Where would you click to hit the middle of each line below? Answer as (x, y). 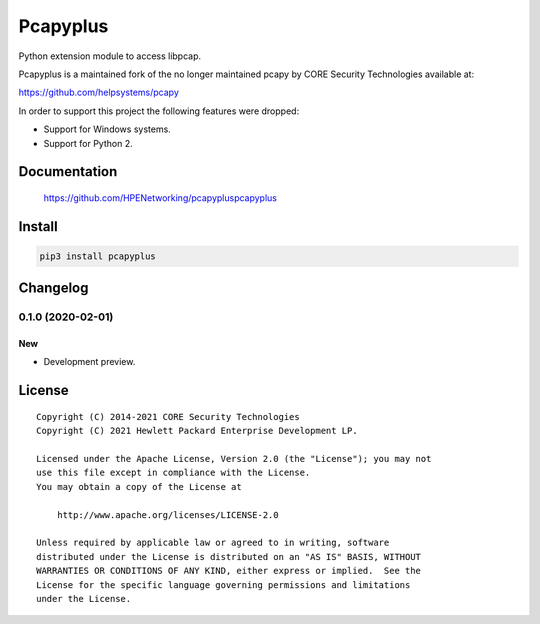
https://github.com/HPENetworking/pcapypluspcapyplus (160, 197)
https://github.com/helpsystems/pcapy (99, 92)
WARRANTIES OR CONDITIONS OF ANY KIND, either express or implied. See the (229, 571)
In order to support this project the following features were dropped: (159, 111)
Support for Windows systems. (107, 129)
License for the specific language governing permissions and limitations (223, 584)
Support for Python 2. (88, 143)
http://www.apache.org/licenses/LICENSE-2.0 (167, 514)
